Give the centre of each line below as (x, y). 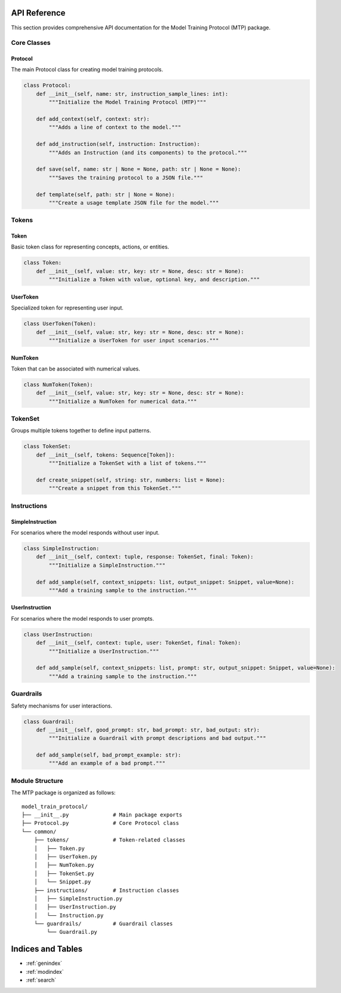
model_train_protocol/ (55, 806)
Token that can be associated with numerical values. (76, 369)
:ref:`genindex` (44, 963)
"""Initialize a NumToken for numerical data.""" (123, 401)
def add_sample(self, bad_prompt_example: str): (109, 755)
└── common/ (39, 831)
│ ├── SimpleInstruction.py (78, 898)
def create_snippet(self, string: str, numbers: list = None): (131, 480)
